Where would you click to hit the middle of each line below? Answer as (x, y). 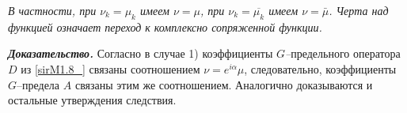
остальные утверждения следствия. (92, 100)
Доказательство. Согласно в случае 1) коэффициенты (141, 53)
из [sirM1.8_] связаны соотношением (110, 68)
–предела (38, 84)
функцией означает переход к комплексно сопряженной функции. (165, 26)
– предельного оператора (343, 53)
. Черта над (359, 10)
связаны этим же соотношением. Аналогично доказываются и (224, 84)
